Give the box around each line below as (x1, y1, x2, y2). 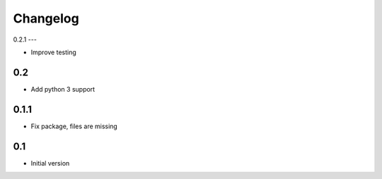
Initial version (30, 159, 70, 167)
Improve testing (30, 48, 77, 56)
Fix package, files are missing (30, 122, 118, 130)
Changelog (13, 11, 79, 26)
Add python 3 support (30, 85, 95, 93)
